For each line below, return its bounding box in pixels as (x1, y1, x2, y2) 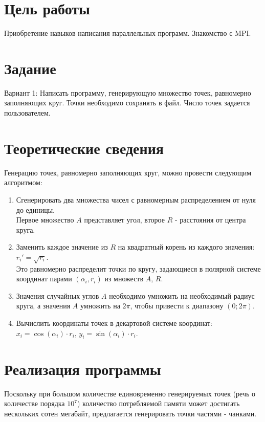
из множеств (104, 273, 144, 284)
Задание (4, 57, 56, 78)
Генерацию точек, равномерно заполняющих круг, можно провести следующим (4, 167, 252, 177)
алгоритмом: (4, 177, 42, 188)
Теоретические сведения (4, 137, 164, 158)
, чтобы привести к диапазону (130, 300, 224, 311)
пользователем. (4, 107, 51, 118)
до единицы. (16, 204, 55, 215)
